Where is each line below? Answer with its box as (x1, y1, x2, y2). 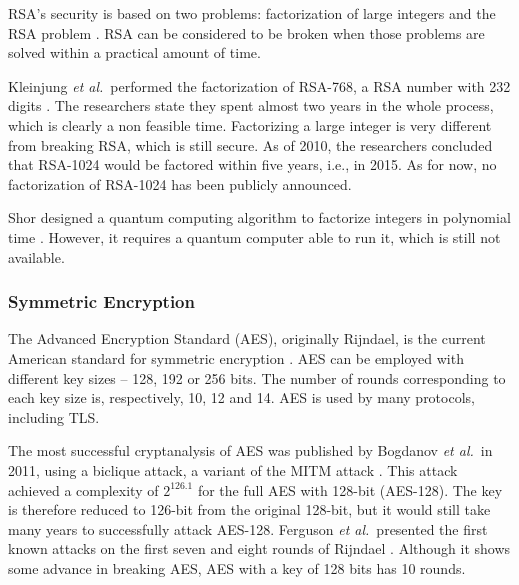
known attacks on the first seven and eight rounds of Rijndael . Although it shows (8, 538, 511, 559)
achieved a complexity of (8, 479, 159, 500)
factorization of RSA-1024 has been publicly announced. (8, 173, 352, 194)
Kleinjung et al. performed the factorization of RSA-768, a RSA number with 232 (8, 75, 511, 96)
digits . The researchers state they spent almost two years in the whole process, (8, 95, 494, 116)
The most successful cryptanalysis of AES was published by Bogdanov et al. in (8, 440, 493, 461)
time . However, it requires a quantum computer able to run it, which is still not (8, 226, 501, 247)
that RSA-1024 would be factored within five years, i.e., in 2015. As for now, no (8, 154, 497, 175)
